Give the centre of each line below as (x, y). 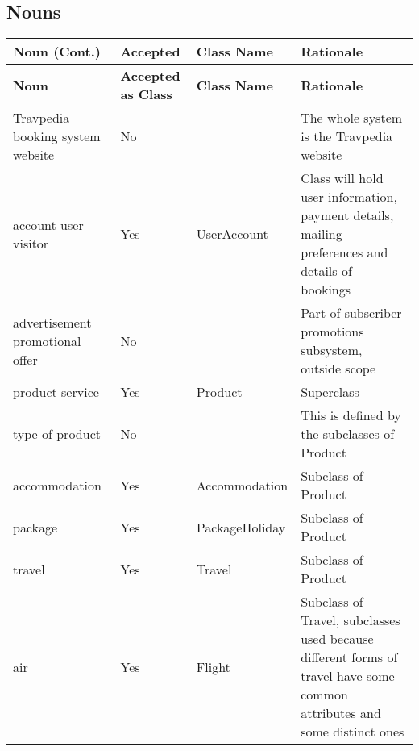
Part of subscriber (351, 313)
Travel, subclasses (351, 620)
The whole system (352, 118)
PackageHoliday (241, 527)
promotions (332, 332)
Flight (213, 666)
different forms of (349, 657)
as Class (146, 94)
